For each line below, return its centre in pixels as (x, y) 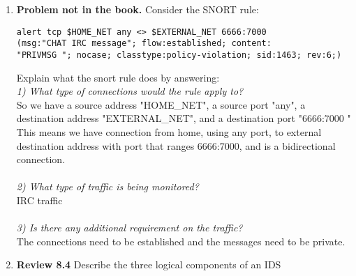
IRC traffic (39, 200)
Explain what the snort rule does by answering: (118, 77)
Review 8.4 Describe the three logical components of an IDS (149, 264)
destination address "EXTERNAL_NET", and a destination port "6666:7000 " (184, 118)
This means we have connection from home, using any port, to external (169, 131)
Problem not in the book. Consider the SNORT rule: (138, 9)
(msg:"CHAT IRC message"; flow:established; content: (144, 44)
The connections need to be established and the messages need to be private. (181, 241)
